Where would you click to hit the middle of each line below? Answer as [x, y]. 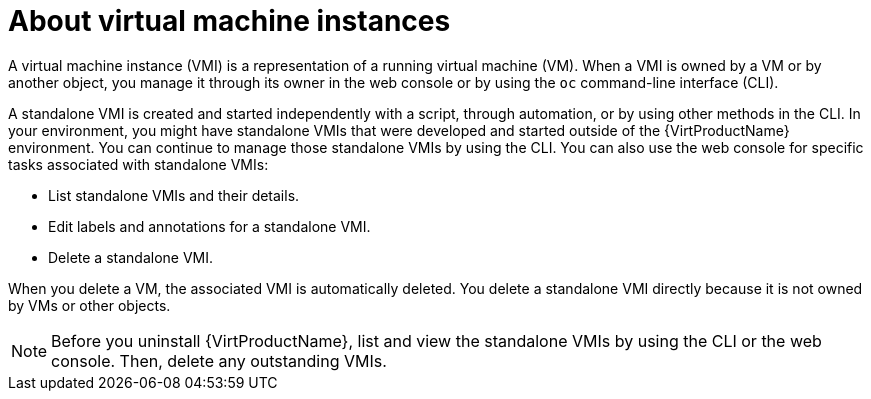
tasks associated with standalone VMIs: [138, 164]
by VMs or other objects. [89, 305]
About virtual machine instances [229, 21]
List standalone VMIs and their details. [174, 195]
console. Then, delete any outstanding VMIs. [219, 360]
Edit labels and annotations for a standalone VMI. [209, 226]
